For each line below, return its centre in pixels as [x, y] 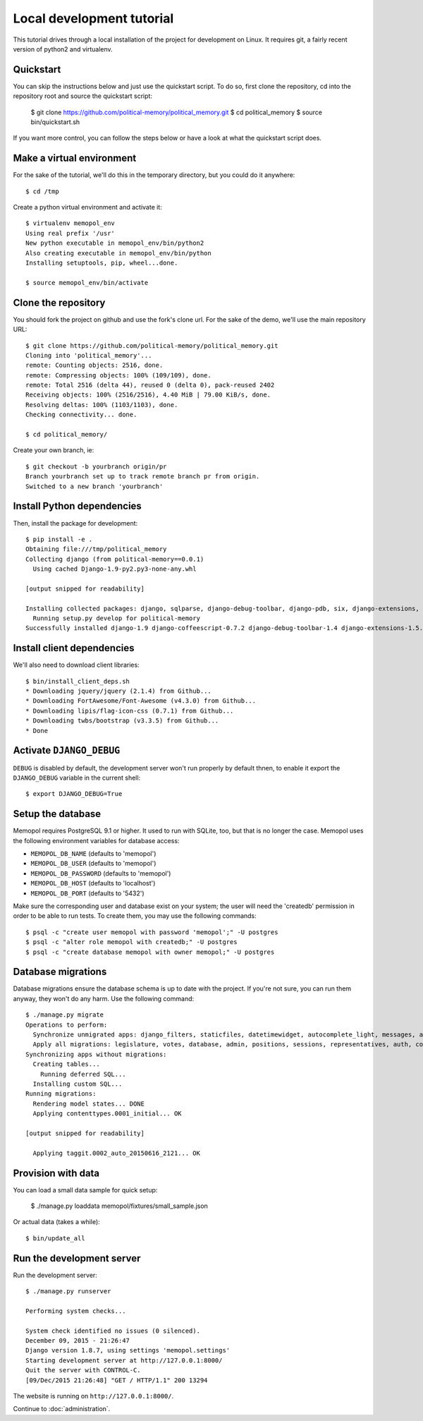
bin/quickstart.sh [55, 122]
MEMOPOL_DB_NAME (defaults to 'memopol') [93, 854]
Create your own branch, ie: [54, 450]
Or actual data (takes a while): [56, 1222]
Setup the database [57, 814]
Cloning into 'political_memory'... [89, 355]
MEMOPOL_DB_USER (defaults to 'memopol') [93, 864]
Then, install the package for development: [75, 523]
